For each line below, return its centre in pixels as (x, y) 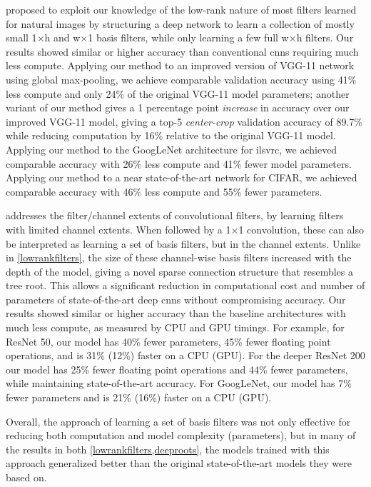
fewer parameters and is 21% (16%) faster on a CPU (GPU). (139, 397)
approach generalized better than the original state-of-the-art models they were (179, 463)
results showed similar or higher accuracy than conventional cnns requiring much (182, 51)
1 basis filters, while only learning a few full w (188, 37)
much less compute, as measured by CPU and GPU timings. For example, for (175, 327)
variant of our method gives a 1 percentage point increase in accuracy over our (178, 107)
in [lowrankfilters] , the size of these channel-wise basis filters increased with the (179, 257)
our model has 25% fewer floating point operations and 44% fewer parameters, (177, 369)
